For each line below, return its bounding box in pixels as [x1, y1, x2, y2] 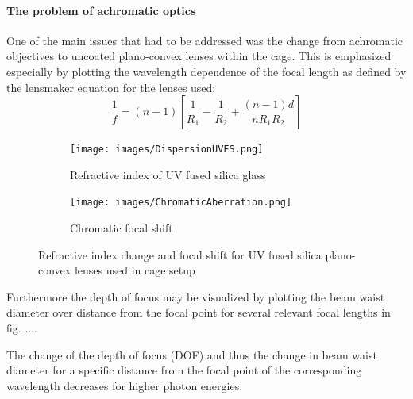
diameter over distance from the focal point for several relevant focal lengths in [6, 304, 391, 320]
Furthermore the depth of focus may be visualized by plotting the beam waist [6, 288, 385, 305]
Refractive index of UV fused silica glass [70, 166, 266, 182]
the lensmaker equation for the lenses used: [6, 79, 216, 95]
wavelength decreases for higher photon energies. [6, 377, 243, 393]
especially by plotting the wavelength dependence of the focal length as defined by [6, 63, 407, 79]
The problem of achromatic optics [6, 2, 196, 18]
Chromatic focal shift [70, 220, 173, 236]
